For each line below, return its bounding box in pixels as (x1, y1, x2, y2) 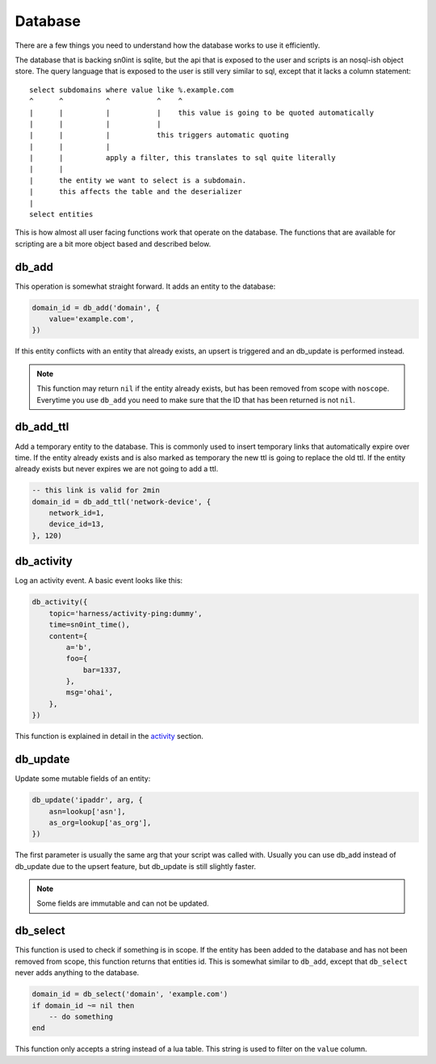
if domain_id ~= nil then (31, 1001, 135, 1010)
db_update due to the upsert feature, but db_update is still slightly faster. (15, 861, 257, 871)
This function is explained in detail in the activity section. (15, 732, 203, 741)
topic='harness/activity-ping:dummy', (48, 609, 203, 618)
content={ (48, 631, 88, 640)
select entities (29, 210, 94, 219)
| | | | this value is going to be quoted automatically (29, 108, 375, 117)
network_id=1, (48, 509, 105, 517)
